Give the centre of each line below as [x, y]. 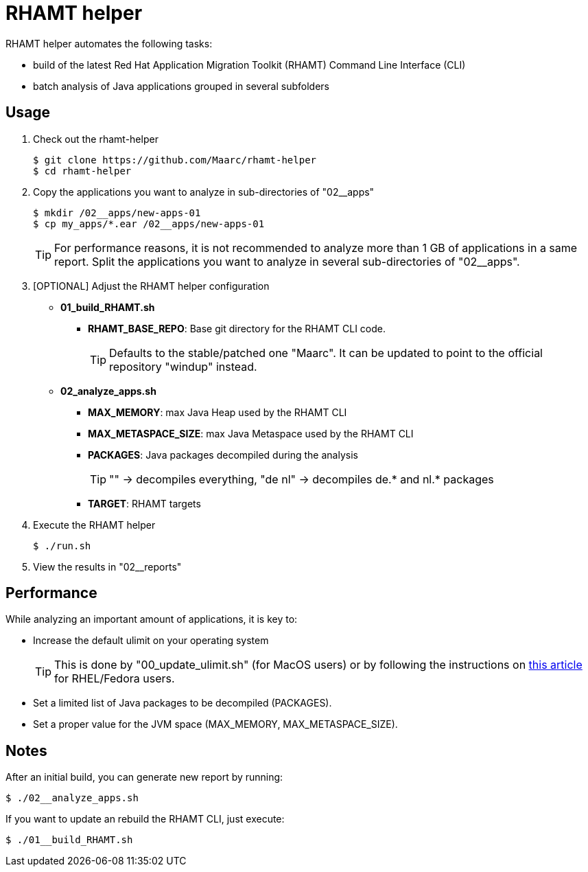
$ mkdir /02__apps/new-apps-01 [117, 213]
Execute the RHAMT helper [94, 525]
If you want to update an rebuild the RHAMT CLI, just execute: [145, 819]
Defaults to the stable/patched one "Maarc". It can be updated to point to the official [326, 353]
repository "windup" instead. [183, 366]
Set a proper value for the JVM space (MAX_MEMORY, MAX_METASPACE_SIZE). [215, 724]
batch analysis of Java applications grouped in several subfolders [181, 86]
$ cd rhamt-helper [82, 171]
